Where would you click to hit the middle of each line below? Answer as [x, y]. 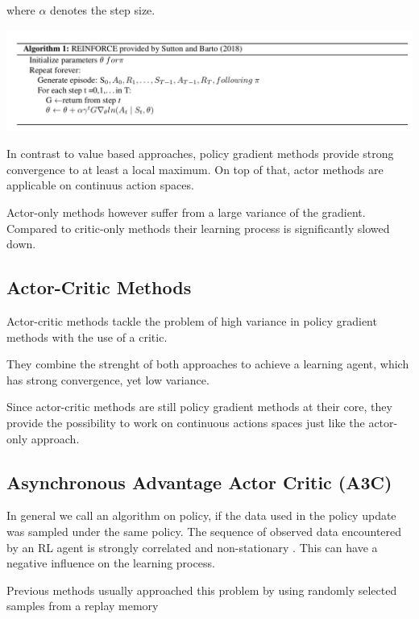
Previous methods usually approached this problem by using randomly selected [202, 590]
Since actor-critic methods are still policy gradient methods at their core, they [199, 407]
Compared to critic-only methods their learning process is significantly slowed [198, 228]
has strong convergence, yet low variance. [108, 379]
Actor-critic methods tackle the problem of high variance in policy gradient [192, 320]
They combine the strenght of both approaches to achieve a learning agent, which [208, 364]
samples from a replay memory [83, 606]
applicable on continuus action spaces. [100, 185]
